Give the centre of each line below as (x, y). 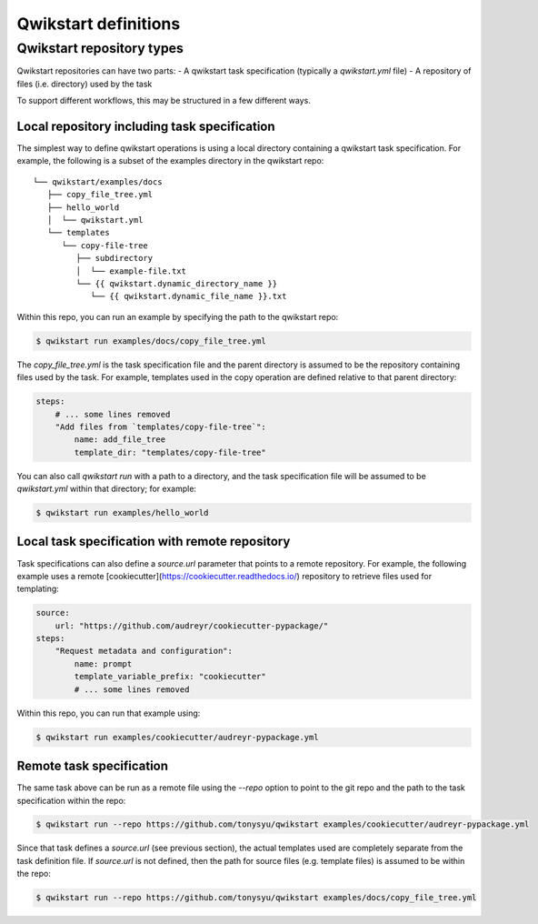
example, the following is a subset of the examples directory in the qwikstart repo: (170, 161)
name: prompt (103, 663)
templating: (38, 589)
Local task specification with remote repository (154, 542)
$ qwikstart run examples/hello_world (122, 513)
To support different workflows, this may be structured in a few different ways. (164, 101)
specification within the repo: (71, 800)
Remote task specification (92, 766)
